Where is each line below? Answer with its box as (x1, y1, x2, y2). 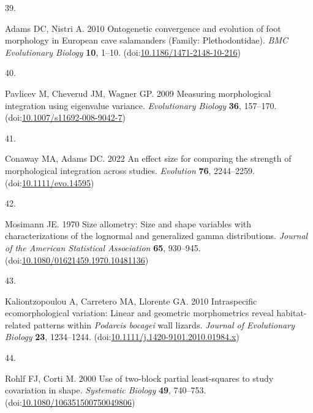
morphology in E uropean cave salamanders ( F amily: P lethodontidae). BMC (5, 34, 288, 47)
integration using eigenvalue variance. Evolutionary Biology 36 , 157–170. (5, 99, 277, 112)
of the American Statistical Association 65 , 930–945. (5, 241, 201, 254)
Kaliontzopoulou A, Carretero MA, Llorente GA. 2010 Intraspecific (5, 294, 257, 307)
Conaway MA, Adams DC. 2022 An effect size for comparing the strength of (5, 152, 292, 165)
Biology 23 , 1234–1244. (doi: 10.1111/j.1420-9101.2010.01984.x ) (5, 330, 239, 343)
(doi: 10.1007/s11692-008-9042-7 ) (5, 111, 126, 124)
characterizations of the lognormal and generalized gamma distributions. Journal (5, 229, 308, 242)
